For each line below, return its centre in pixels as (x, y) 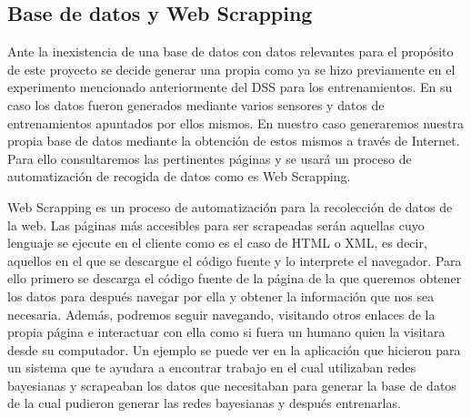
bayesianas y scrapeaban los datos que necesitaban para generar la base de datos (232, 385)
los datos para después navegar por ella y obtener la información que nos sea (221, 296)
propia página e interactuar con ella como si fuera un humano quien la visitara (226, 332)
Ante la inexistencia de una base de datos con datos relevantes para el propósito (230, 51)
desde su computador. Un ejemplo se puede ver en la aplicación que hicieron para (234, 349)
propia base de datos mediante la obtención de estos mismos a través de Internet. (234, 141)
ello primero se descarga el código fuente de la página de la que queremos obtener (235, 278)
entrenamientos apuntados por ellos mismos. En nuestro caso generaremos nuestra (235, 122)
